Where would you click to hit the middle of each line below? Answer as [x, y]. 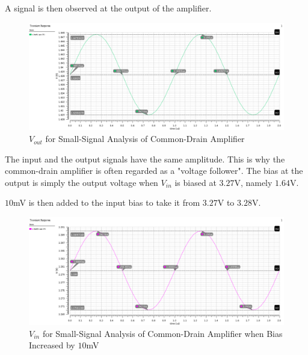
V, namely [253, 182]
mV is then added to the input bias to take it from [107, 202]
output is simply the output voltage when [82, 182]
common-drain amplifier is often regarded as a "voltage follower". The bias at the [154, 171]
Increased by [52, 345]
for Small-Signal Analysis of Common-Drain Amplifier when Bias [162, 333]
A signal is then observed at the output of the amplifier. [108, 8]
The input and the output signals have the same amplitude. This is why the [145, 159]
